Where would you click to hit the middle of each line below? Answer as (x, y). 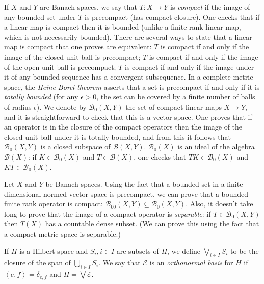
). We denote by (61, 106)
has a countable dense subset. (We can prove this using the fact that (152, 224)
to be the (245, 251)
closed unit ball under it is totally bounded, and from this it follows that (117, 136)
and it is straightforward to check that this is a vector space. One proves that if (128, 117)
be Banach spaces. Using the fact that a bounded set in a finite (144, 184)
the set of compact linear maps (174, 106)
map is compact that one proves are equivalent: (78, 47)
